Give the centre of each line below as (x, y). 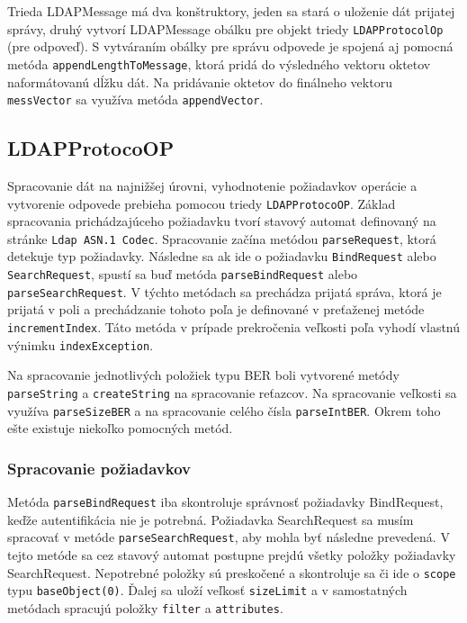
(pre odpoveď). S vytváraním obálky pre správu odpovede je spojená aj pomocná (230, 46)
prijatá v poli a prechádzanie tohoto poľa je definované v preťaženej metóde (216, 309)
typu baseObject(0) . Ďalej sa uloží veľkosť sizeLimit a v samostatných (207, 590)
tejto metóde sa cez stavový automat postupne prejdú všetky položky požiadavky (232, 554)
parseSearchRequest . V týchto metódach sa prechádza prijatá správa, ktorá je (225, 291)
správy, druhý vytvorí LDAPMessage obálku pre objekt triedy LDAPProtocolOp (225, 28)
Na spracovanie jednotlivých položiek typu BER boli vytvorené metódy (203, 375)
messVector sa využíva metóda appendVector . (135, 99)
